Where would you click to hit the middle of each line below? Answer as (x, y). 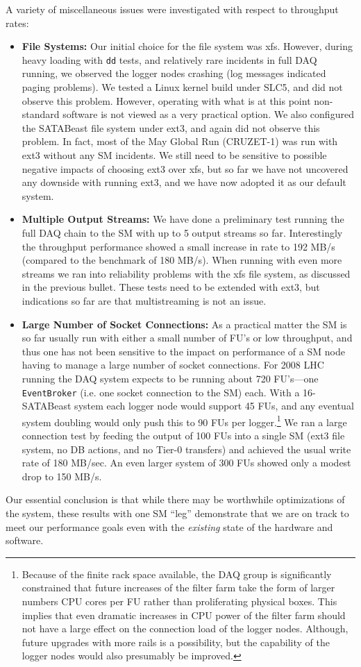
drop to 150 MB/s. (62, 476)
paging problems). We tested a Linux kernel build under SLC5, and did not (182, 87)
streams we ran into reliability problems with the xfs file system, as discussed (186, 273)
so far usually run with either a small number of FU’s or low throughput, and (187, 338)
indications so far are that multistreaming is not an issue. (144, 300)
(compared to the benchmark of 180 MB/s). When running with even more (182, 260)
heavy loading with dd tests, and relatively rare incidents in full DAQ (169, 59)
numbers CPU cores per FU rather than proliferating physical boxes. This (179, 601)
